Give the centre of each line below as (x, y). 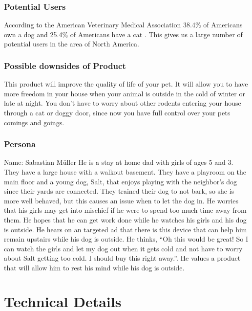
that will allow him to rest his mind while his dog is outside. (94, 267)
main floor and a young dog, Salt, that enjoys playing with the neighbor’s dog (121, 181)
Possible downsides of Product (65, 65)
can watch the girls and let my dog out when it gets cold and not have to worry (123, 248)
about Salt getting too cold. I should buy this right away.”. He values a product (122, 258)
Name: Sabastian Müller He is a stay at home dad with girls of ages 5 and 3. (119, 162)
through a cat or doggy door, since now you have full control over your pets (117, 112)
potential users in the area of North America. (72, 44)
